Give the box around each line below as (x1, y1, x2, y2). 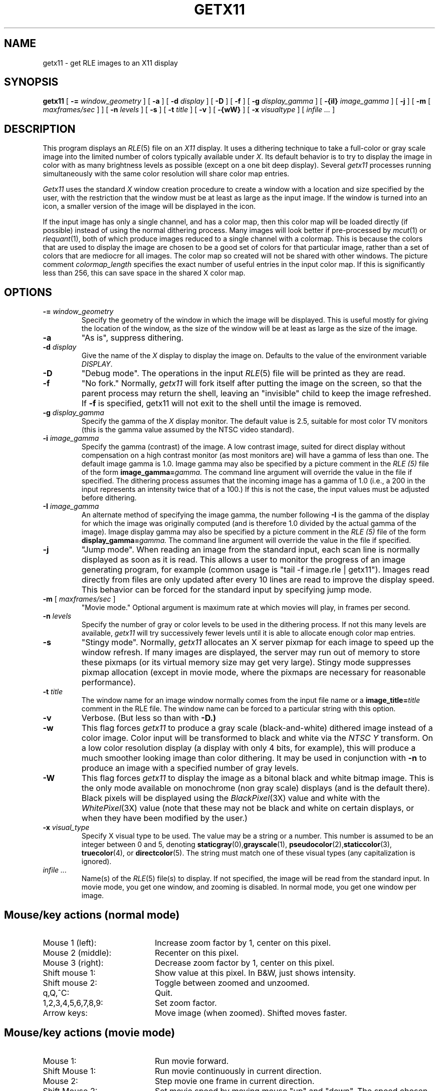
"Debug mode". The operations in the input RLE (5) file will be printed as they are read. (81, 368, 405, 379)
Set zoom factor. (154, 997, 217, 1008)
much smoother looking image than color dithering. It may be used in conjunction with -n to (81, 753, 427, 763)
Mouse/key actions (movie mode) (4, 1026, 175, 1039)
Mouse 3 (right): (43, 957, 104, 968)
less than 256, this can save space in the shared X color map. (43, 268, 246, 278)
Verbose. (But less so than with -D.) (81, 713, 216, 723)
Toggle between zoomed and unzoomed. (154, 977, 310, 988)
